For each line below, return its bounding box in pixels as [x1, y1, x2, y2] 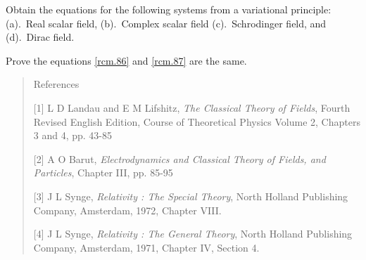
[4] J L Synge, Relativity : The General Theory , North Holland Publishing [33, 226, 353, 241]
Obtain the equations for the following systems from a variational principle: [6, 2, 332, 16]
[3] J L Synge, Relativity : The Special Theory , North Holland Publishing [33, 188, 348, 203]
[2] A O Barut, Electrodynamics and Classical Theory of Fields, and [33, 151, 326, 166]
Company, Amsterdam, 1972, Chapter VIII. [33, 202, 222, 217]
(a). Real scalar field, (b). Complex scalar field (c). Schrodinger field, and [6, 15, 327, 30]
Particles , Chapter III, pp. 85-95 [33, 165, 173, 180]
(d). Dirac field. [6, 30, 75, 44]
